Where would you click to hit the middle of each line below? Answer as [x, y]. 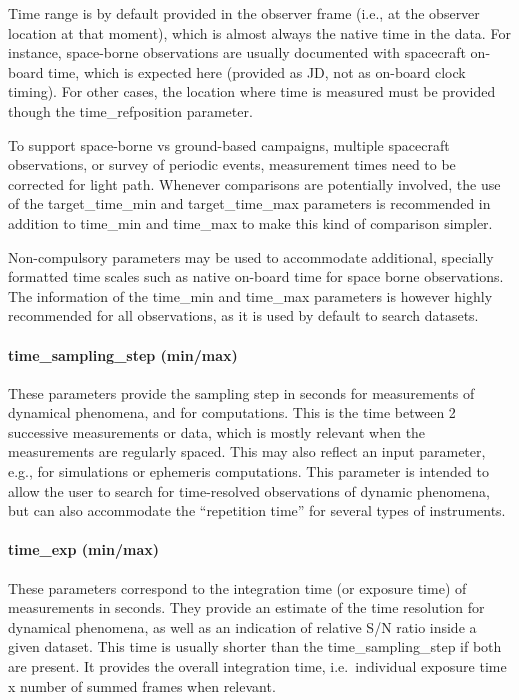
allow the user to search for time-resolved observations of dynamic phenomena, [249, 490]
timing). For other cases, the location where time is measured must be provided [252, 91]
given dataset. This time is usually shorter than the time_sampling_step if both [255, 646]
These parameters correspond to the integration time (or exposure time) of [237, 587]
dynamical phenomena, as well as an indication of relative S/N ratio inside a [242, 626]
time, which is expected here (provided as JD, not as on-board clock [257, 71]
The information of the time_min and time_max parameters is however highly [250, 295]
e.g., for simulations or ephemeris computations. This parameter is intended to [248, 471]
